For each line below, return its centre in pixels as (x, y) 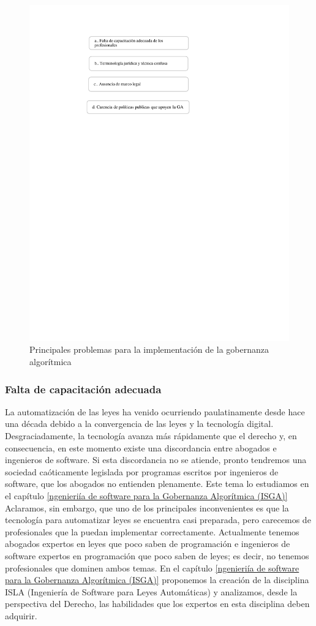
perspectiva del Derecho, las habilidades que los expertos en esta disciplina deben (157, 604)
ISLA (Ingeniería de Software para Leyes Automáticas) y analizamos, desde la (151, 591)
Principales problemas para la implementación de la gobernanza (149, 349)
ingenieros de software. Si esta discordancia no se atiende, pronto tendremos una (156, 460)
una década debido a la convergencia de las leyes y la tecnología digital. (139, 424)
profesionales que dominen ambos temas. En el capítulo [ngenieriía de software (152, 568)
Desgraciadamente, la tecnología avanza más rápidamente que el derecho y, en (151, 436)
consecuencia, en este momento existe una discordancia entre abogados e (141, 447)
